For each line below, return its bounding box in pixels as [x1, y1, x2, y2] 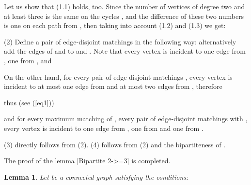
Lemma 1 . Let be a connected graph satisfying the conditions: [4, 171, 188, 182]
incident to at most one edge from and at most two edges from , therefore [4, 81, 222, 91]
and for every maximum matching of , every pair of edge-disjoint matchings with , [4, 114, 248, 124]
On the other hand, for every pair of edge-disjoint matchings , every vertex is [4, 71, 233, 82]
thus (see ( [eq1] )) [4, 97, 54, 107]
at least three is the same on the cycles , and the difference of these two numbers [4, 11, 244, 21]
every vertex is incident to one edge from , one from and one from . [4, 123, 204, 133]
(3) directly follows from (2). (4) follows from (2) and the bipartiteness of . [4, 139, 226, 149]
